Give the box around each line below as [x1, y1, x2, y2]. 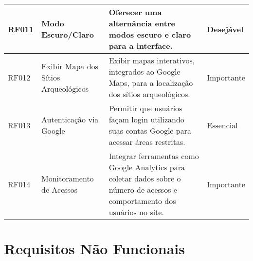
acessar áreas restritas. [108, 136, 185, 147]
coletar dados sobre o [108, 173, 181, 184]
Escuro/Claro [41, 29, 94, 40]
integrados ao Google [108, 66, 181, 77]
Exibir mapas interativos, [108, 55, 195, 66]
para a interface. [108, 40, 173, 51]
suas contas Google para [108, 125, 191, 136]
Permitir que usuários [108, 102, 182, 114]
